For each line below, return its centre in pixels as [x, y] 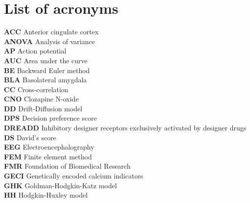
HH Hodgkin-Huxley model [46, 195]
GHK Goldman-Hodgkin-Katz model [60, 185]
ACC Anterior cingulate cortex [51, 32]
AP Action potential [35, 51]
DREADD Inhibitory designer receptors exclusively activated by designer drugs [125, 128]
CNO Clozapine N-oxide [41, 99]
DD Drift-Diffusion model [43, 108]
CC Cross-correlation [36, 89]
